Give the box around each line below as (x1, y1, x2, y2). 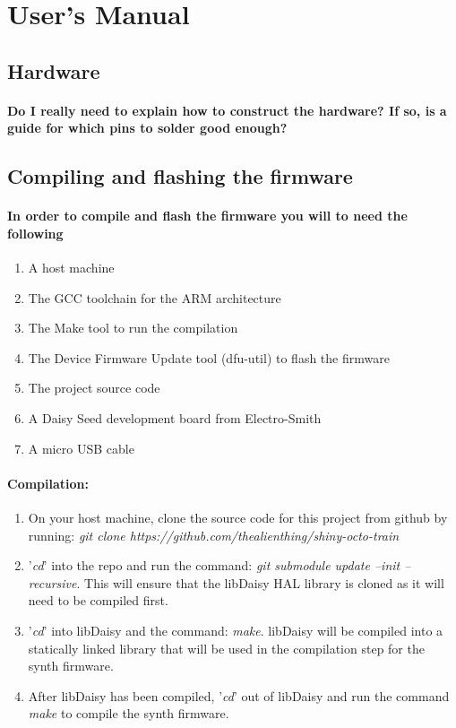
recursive (28, 573, 77, 592)
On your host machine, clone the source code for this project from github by (28, 508, 448, 527)
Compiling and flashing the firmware (7, 162, 353, 190)
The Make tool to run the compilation (28, 318, 238, 337)
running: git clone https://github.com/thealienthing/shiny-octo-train (28, 525, 400, 544)
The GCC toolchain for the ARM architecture (28, 288, 281, 307)
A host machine (28, 258, 115, 277)
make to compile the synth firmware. (28, 704, 229, 723)
